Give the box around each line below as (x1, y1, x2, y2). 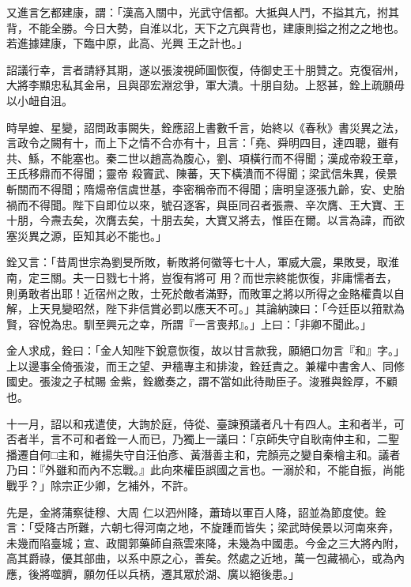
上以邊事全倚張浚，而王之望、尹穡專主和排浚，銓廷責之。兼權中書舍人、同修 (6, 357, 405, 374)
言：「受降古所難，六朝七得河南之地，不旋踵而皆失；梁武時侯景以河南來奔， (6, 519, 399, 536)
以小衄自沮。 (6, 92, 73, 108)
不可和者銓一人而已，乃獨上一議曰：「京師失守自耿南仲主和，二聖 (61, 431, 399, 447)
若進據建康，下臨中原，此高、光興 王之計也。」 (6, 35, 248, 51)
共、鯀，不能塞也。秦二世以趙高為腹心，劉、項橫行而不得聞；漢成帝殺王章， (6, 149, 405, 166)
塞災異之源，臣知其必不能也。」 (6, 227, 167, 243)
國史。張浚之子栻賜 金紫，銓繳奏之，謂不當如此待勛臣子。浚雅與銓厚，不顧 (6, 373, 398, 389)
